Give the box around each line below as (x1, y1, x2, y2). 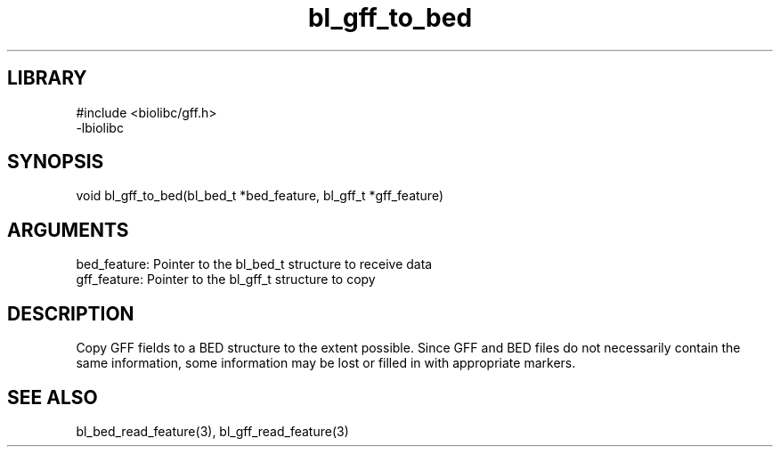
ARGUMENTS (7, 218, 129, 241)
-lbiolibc (76, 119, 124, 135)
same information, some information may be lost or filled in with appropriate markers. (76, 355, 576, 371)
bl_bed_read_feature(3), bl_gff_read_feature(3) (76, 423, 349, 439)
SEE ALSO (7, 385, 98, 409)
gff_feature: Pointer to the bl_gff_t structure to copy (76, 272, 376, 288)
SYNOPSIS (7, 150, 104, 174)
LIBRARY (7, 67, 87, 90)
